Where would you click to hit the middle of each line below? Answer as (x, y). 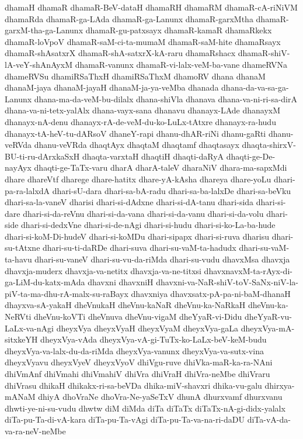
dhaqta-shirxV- (269, 145)
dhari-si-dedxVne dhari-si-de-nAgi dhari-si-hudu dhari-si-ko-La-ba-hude (148, 225)
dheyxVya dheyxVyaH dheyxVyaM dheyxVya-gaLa (147, 328)
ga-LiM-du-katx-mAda (45, 282)
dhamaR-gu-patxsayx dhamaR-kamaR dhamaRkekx (179, 30)
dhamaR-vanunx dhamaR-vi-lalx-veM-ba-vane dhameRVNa (181, 64)
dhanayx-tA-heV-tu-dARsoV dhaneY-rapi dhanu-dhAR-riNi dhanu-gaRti (135, 133)
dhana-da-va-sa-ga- (255, 87)
